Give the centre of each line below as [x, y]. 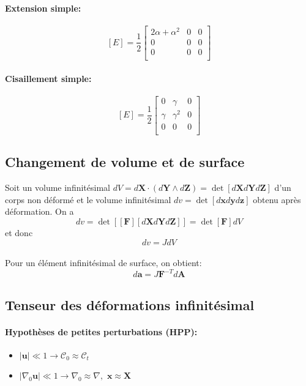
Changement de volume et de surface [125, 162]
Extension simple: [43, 8]
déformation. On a [39, 211]
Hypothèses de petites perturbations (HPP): [101, 331]
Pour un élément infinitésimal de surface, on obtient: [103, 263]
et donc [19, 233]
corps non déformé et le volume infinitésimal [88, 199]
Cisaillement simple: [48, 78]
